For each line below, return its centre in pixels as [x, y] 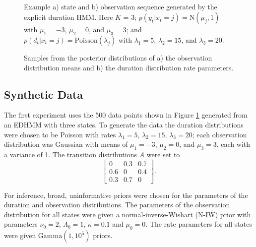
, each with [233, 144]
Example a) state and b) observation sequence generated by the [121, 6]
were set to [163, 154]
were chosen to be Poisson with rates [60, 134]
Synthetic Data [44, 94]
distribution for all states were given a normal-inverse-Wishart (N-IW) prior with [128, 214]
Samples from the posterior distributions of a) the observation [118, 57]
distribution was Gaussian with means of [66, 144]
